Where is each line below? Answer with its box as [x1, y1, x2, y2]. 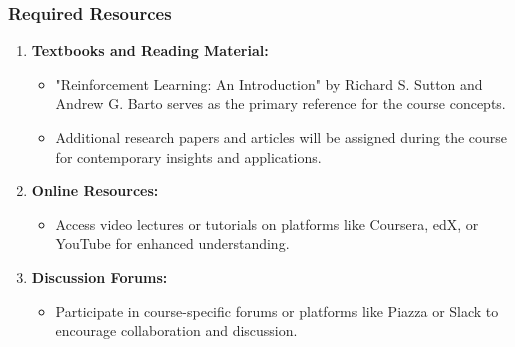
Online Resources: [31, 180, 159, 201]
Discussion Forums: [31, 266, 168, 287]
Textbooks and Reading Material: [31, 40, 269, 61]
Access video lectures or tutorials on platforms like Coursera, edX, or [55, 213, 479, 234]
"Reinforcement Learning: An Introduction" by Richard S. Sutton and [55, 73, 483, 94]
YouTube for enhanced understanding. [55, 233, 290, 254]
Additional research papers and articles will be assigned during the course [55, 127, 508, 147]
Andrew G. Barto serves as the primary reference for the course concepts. [55, 93, 506, 114]
